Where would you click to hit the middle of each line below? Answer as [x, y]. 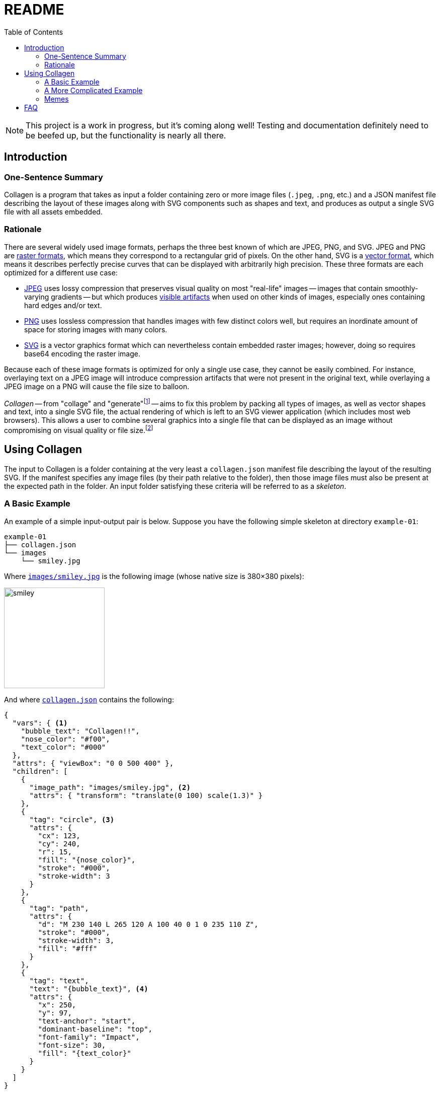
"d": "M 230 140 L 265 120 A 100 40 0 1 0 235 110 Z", [148, 924]
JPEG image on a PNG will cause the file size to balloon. [97, 386]
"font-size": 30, [72, 1045]
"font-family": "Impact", [89, 1037]
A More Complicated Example [94, 90]
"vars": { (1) [40, 723]
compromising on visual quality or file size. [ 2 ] [79, 430]
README [34, 10]
